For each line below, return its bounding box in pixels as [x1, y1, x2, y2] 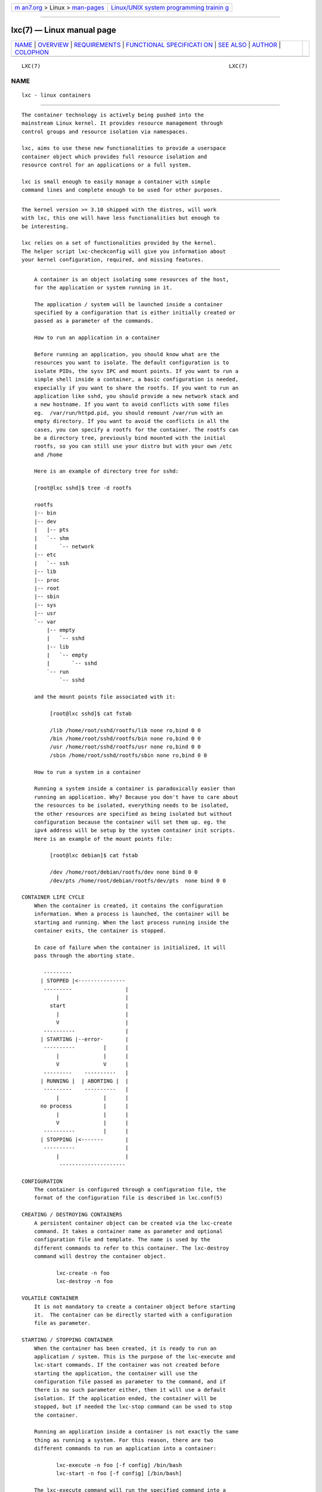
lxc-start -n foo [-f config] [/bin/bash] [55, 1470, 182, 1477]
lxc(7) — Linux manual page [11, 25, 116, 35]
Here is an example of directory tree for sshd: [33, 468, 179, 474]
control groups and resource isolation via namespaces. [21, 128, 188, 135]
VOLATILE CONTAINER [21, 1295, 79, 1302]
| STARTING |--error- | [40, 1036, 129, 1043]
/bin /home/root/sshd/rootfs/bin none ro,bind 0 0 [49, 735, 201, 742]
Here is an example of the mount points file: [33, 836, 173, 842]
